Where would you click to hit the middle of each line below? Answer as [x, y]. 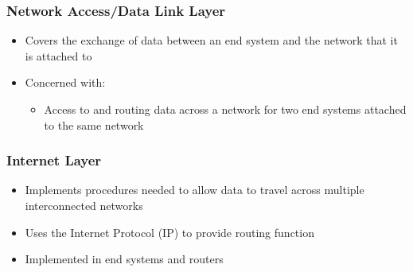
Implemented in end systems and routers [124, 259]
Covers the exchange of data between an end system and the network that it [211, 40]
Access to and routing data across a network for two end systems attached [225, 109]
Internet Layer [54, 160]
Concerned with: [65, 82]
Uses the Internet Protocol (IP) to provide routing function [169, 232]
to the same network [94, 124]
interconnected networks [84, 205]
